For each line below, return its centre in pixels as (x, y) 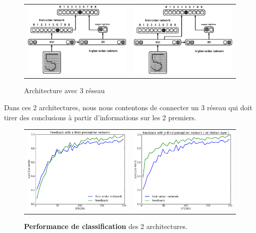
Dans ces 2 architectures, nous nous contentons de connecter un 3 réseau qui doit (128, 107)
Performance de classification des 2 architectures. (106, 226)
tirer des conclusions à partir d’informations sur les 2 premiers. (100, 117)
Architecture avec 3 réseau (64, 90)
